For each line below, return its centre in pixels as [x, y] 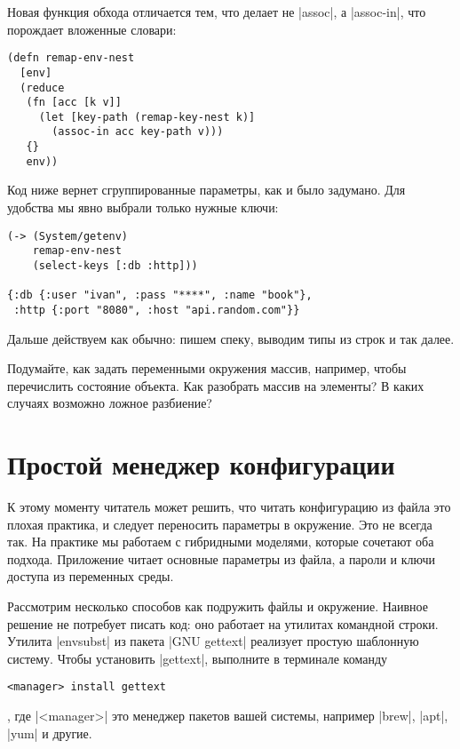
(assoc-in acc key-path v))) [138, 132]
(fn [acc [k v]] [74, 103]
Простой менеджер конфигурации [201, 464]
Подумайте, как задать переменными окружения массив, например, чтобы [207, 368]
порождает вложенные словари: [92, 29]
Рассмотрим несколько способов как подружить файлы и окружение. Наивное [218, 606]
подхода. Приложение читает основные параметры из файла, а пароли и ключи [221, 558]
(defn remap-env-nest [71, 58]
